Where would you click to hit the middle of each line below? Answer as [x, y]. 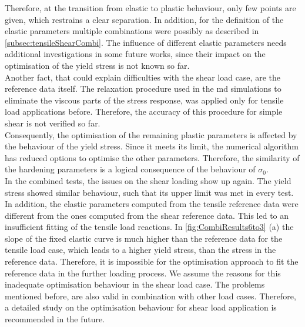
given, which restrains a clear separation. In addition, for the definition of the [144, 19]
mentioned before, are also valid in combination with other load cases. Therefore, [150, 296]
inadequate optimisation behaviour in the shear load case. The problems [135, 284]
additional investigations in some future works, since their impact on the [135, 54]
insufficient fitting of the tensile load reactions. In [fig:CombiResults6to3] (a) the [149, 227]
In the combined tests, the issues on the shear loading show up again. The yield [148, 180]
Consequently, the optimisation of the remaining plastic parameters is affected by [151, 134]
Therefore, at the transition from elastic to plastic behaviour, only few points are [150, 8]
